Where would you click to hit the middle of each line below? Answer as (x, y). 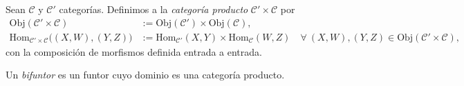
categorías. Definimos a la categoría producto (154, 9)
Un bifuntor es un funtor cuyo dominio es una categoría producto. (145, 75)
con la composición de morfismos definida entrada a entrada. (134, 51)
